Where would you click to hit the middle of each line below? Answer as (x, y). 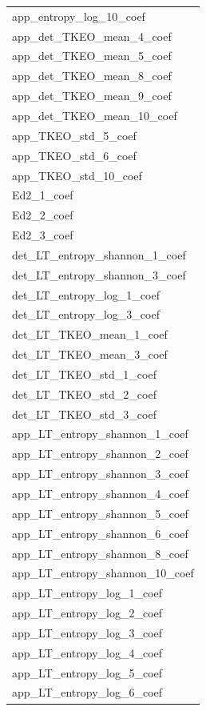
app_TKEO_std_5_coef (74, 135)
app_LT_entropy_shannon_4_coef (100, 493)
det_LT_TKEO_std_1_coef (84, 374)
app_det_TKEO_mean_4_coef (92, 36)
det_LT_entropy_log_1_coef (86, 294)
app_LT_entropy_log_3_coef (87, 632)
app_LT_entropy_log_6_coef (87, 692)
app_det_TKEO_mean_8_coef (92, 76)
